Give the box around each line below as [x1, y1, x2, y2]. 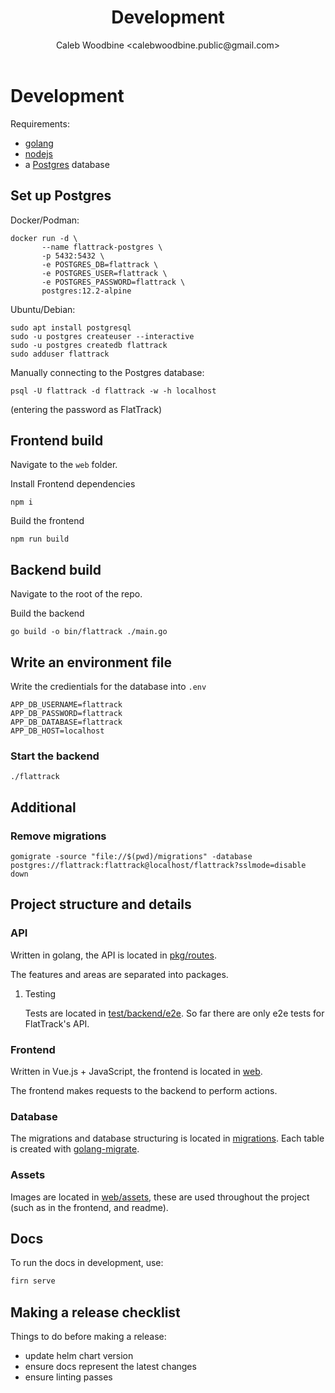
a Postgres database [24, 158, 110, 170]
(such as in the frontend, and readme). [10, 1201, 169, 1213]
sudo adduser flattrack [10, 349, 110, 359]
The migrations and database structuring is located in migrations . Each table [10, 1132, 325, 1145]
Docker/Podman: [10, 214, 80, 226]
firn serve [10, 1276, 56, 1286]
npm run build [10, 534, 70, 545]
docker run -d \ [10, 233, 78, 243]
